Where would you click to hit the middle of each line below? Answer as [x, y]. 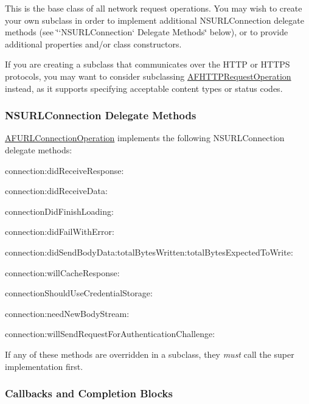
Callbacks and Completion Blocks [89, 393]
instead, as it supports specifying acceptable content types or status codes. [144, 88]
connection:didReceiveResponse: [64, 170]
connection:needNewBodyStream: [67, 313]
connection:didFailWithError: [60, 232]
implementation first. [44, 366]
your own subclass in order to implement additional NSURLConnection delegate [154, 20]
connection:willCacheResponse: [62, 272]
